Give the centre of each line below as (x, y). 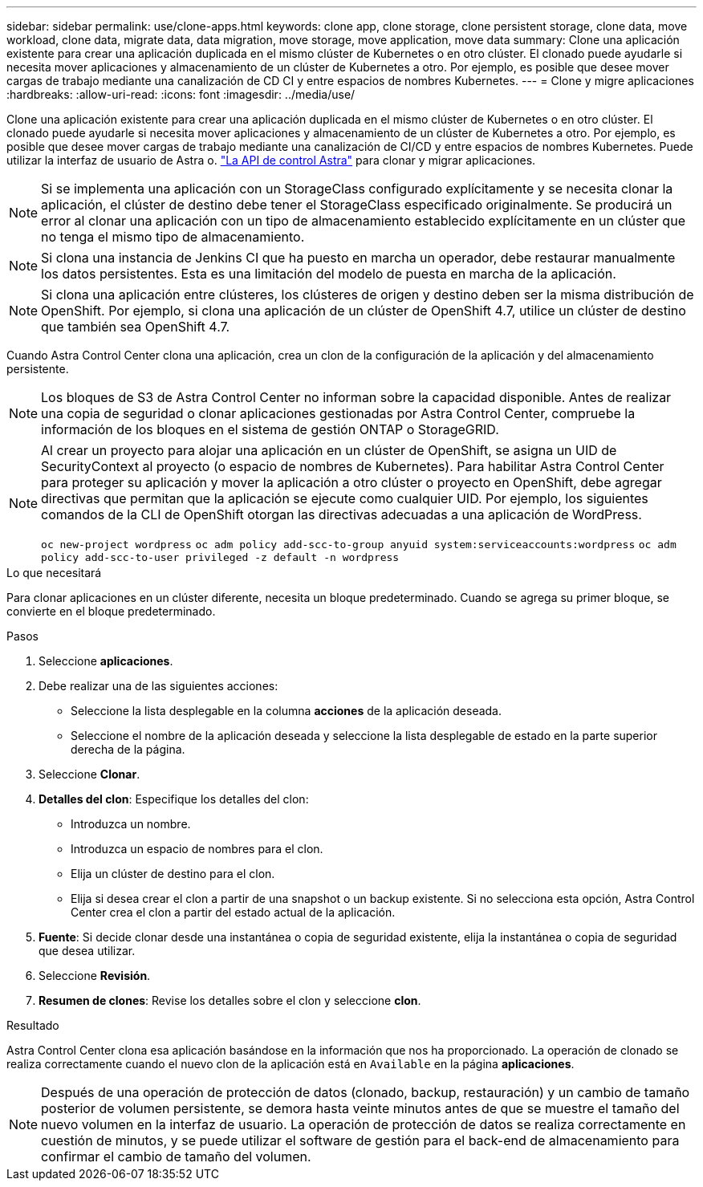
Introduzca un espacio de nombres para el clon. (197, 849)
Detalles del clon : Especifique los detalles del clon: (174, 799)
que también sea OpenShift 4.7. (136, 327)
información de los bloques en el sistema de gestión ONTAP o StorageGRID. (270, 429)
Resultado (33, 1025)
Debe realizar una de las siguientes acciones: (158, 686)
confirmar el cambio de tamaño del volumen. (176, 1157)
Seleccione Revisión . (95, 976)
